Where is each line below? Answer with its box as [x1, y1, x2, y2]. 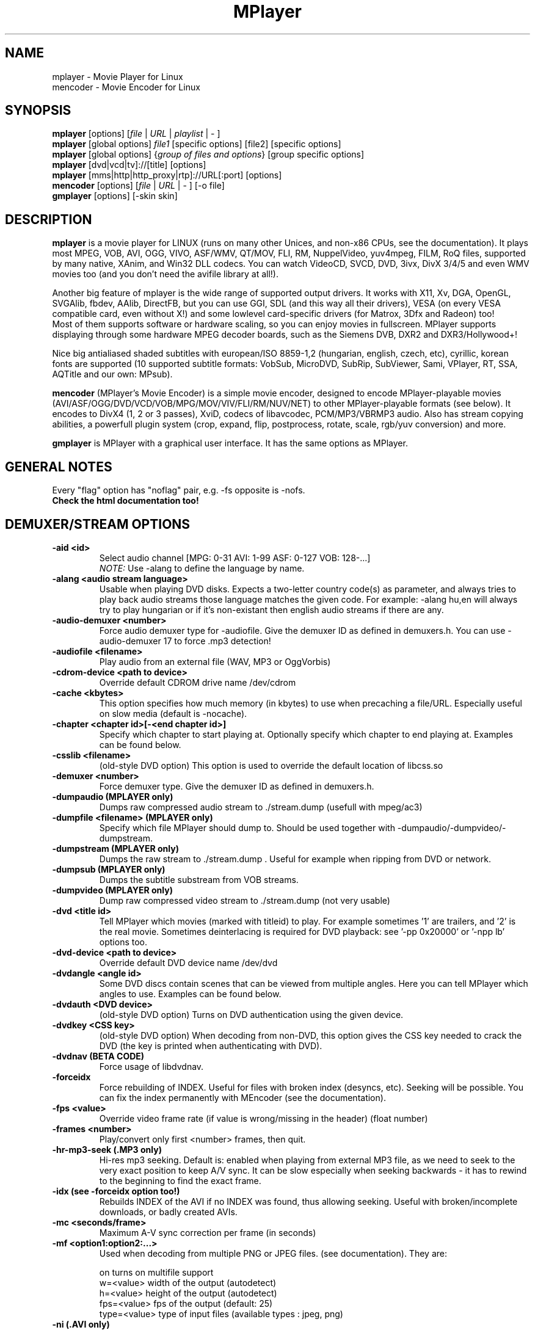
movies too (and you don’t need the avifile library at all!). [52, 269, 278, 280]
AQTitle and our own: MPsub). [52, 369, 173, 380]
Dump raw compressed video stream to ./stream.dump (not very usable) [99, 895, 390, 906]
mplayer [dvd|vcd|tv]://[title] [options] [52, 159, 206, 170]
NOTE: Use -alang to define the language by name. [99, 562, 305, 573]
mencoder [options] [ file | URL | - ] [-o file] [52, 180, 225, 191]
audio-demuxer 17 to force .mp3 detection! [99, 635, 271, 646]
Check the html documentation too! [52, 495, 199, 506]
